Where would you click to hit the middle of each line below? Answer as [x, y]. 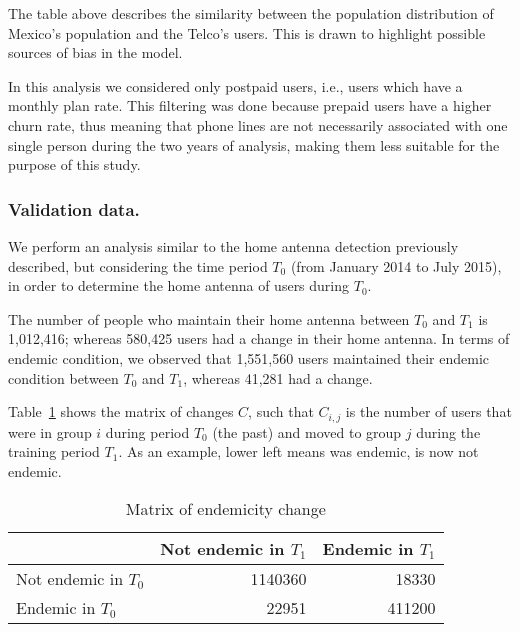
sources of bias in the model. [95, 52]
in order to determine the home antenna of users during [179, 285]
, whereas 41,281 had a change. [278, 377]
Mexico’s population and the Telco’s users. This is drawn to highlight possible [247, 32]
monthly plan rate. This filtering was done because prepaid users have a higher [250, 105]
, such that [281, 411]
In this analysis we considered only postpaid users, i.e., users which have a [235, 85]
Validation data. [74, 208]
